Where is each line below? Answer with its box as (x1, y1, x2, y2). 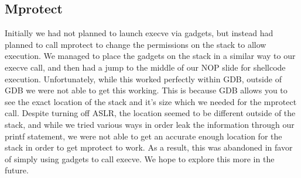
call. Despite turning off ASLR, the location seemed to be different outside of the (5, 107, 296, 119)
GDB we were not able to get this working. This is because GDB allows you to (5, 84, 288, 96)
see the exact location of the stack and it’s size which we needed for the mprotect (5, 95, 297, 107)
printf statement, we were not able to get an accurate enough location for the (5, 130, 282, 142)
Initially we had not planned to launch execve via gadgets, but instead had (5, 27, 273, 39)
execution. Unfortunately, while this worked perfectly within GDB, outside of (5, 72, 282, 85)
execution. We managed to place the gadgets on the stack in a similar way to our (5, 50, 296, 62)
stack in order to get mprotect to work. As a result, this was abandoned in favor (5, 141, 293, 153)
